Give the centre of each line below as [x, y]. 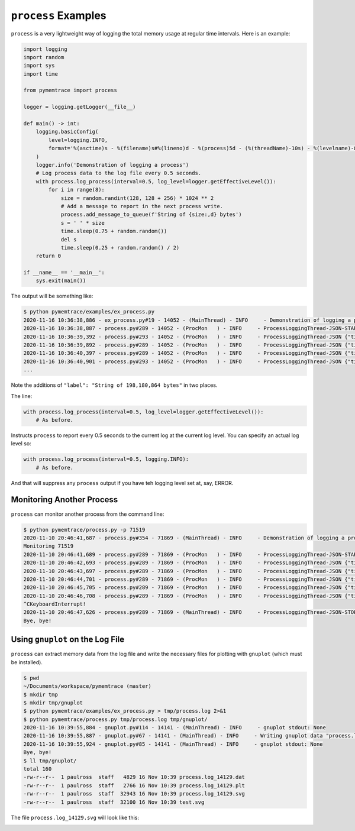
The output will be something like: [52, 296]
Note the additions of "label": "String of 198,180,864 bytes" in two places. [114, 385]
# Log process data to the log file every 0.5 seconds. [119, 173]
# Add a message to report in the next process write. [142, 206]
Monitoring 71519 [49, 546]
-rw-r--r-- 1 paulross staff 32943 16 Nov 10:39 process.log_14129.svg [134, 794]
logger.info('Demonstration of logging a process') [112, 165]
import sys [39, 66]
